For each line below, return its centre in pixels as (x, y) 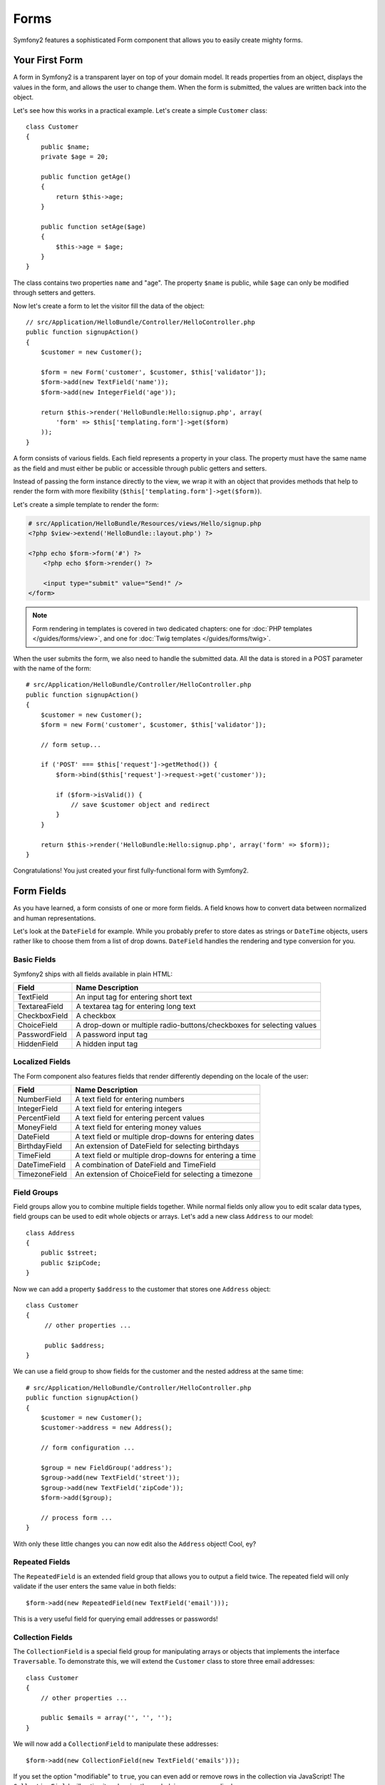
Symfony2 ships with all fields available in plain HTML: (93, 974)
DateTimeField (42, 1165)
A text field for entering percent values (140, 1118)
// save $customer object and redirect (140, 805)
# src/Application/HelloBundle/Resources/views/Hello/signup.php (145, 523)
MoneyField (37, 1127)
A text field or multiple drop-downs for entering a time (166, 1155)
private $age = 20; (75, 157)
